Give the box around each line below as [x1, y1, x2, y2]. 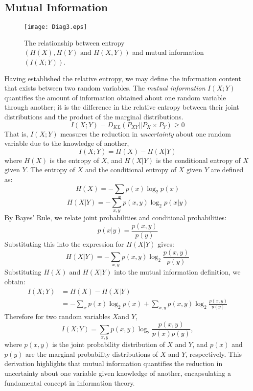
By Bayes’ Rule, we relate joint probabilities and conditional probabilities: [4, 212, 227, 223]
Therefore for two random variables [4, 311, 111, 321]
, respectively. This [185, 348, 242, 359]
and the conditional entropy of [85, 164, 177, 175]
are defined [210, 164, 244, 175]
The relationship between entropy [24, 37, 125, 47]
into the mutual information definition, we [114, 267, 241, 277]
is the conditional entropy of [156, 155, 241, 165]
